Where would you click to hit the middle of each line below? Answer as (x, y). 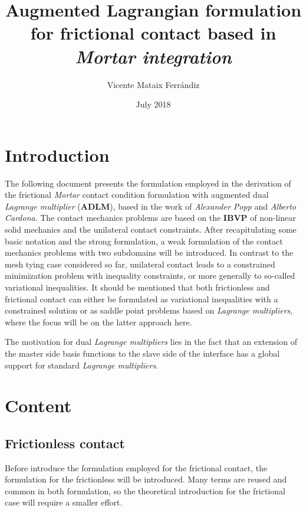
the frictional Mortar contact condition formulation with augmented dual (137, 195)
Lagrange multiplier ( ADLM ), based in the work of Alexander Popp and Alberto (151, 206)
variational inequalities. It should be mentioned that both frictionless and (137, 287)
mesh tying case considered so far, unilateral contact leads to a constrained (140, 264)
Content (38, 405)
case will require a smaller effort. (64, 502)
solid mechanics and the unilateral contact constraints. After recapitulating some (151, 229)
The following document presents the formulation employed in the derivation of (148, 183)
